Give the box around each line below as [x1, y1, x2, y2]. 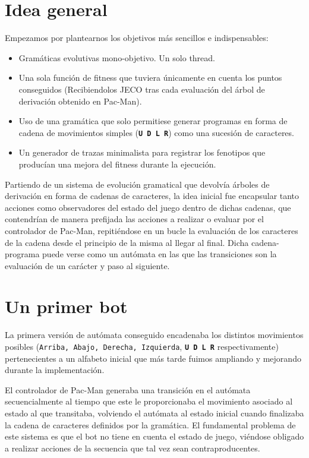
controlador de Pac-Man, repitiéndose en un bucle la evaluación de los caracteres [5, 224, 298, 236]
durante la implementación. [5, 364, 105, 376]
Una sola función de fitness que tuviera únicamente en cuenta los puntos [18, 71, 282, 84]
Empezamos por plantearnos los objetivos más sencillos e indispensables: [5, 31, 269, 44]
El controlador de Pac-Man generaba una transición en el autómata [5, 383, 251, 396]
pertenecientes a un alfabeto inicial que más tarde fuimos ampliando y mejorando [5, 352, 301, 364]
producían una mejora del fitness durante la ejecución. [18, 157, 216, 170]
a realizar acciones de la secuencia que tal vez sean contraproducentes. [5, 441, 260, 454]
